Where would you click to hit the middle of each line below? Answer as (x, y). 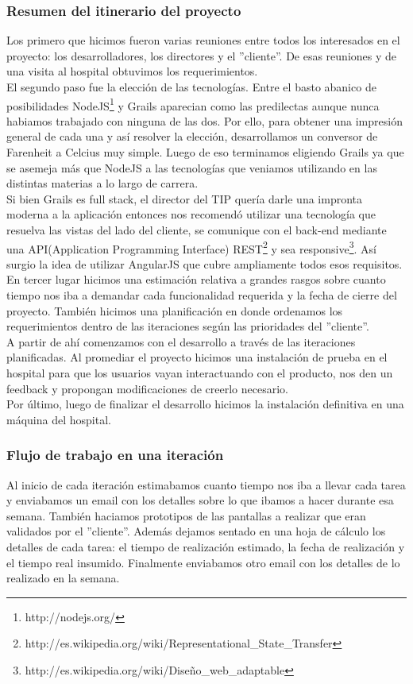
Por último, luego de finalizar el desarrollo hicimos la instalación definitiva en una (205, 404)
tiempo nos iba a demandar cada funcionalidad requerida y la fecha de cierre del (202, 295)
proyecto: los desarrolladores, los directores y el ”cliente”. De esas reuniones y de (202, 55)
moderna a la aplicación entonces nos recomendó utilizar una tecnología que (191, 214)
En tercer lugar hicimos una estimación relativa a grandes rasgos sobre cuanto (196, 279)
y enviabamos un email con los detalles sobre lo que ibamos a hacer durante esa (200, 500)
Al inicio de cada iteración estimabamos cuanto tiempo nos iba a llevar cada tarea (206, 484)
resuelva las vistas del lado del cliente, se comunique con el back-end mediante (197, 230)
